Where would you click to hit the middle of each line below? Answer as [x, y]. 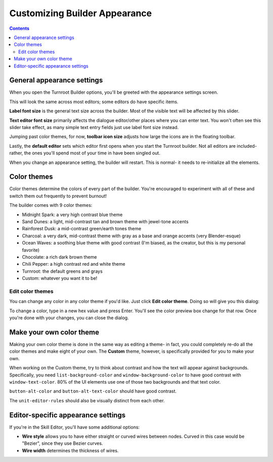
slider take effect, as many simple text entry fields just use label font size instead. [94, 127]
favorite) [31, 250]
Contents [19, 28]
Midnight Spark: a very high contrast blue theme [72, 215]
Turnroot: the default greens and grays [62, 271]
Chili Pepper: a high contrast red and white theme [74, 264]
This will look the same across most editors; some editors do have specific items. [94, 102]
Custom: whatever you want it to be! [60, 278]
